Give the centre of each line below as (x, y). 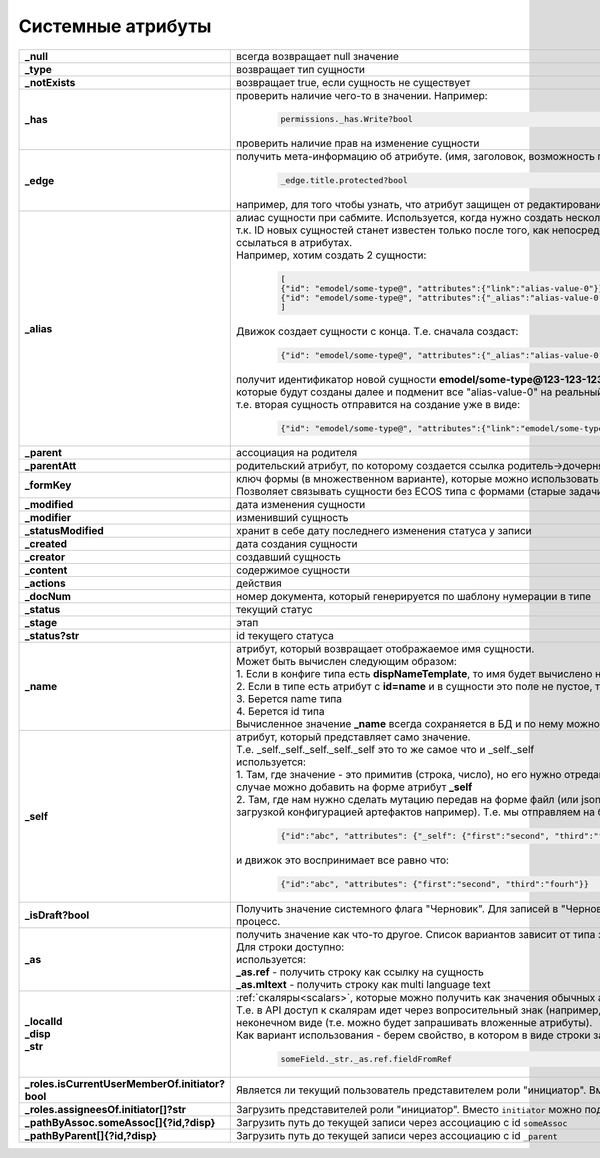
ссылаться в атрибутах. (294, 243)
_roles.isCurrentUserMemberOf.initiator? (124, 1083)
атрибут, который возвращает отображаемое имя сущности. (385, 649)
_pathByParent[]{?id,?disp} (91, 1135)
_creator (44, 557)
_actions (45, 583)
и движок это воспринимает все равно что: (343, 860)
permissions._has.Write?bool (347, 119)
